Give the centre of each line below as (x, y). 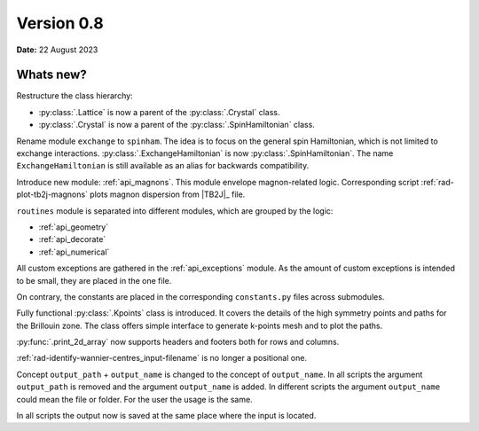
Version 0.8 (60, 23)
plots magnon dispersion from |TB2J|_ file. (168, 194)
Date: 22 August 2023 (57, 50)
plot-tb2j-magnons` (52, 194)
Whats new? (52, 75)
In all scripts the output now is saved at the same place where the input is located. (166, 416)
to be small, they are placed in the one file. (94, 280)
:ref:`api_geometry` (74, 227)
